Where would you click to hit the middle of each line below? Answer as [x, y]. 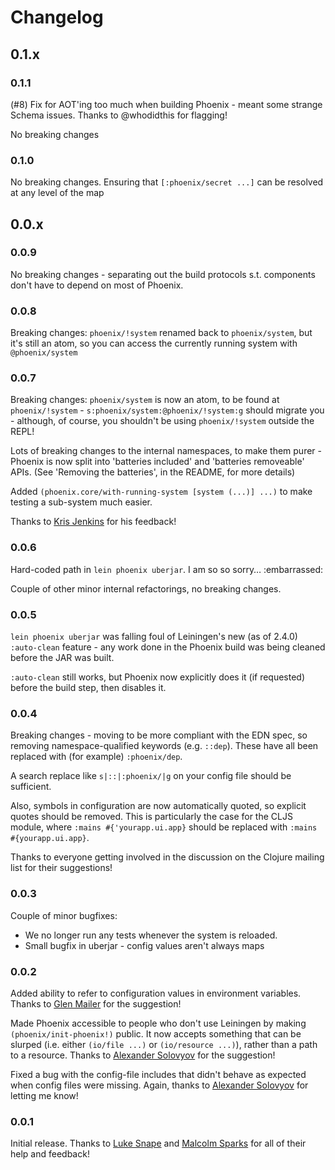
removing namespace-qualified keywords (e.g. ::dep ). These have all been [164, 746]
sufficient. [31, 787]
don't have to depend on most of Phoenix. [97, 285]
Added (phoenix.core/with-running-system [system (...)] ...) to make [161, 492]
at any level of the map [57, 193]
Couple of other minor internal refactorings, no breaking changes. [146, 588]
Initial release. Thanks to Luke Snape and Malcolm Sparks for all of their [158, 1143]
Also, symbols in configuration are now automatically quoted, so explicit [158, 806]
